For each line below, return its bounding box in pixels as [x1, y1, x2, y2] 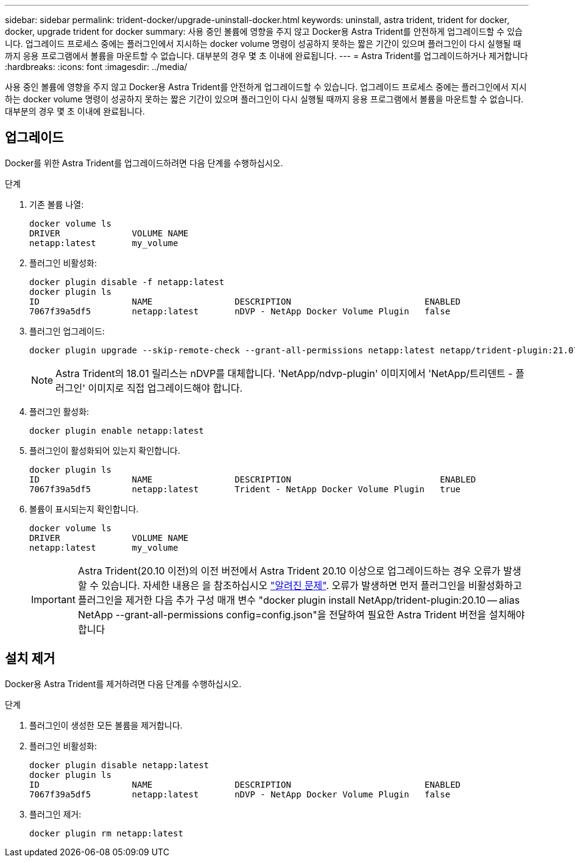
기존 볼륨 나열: [29, 199, 84, 210]
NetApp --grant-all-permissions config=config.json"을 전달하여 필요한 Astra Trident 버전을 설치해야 [77, 608, 525, 621]
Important [31, 593, 76, 606]
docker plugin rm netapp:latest [29, 828, 183, 838]
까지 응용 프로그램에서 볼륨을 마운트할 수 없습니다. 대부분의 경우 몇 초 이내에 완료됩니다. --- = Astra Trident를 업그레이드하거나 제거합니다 [5, 51, 528, 61]
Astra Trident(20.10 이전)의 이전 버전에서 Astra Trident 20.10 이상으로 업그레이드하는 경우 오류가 [77, 564, 501, 577]
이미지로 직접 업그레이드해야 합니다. [88, 381, 243, 394]
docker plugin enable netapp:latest [29, 425, 204, 436]
